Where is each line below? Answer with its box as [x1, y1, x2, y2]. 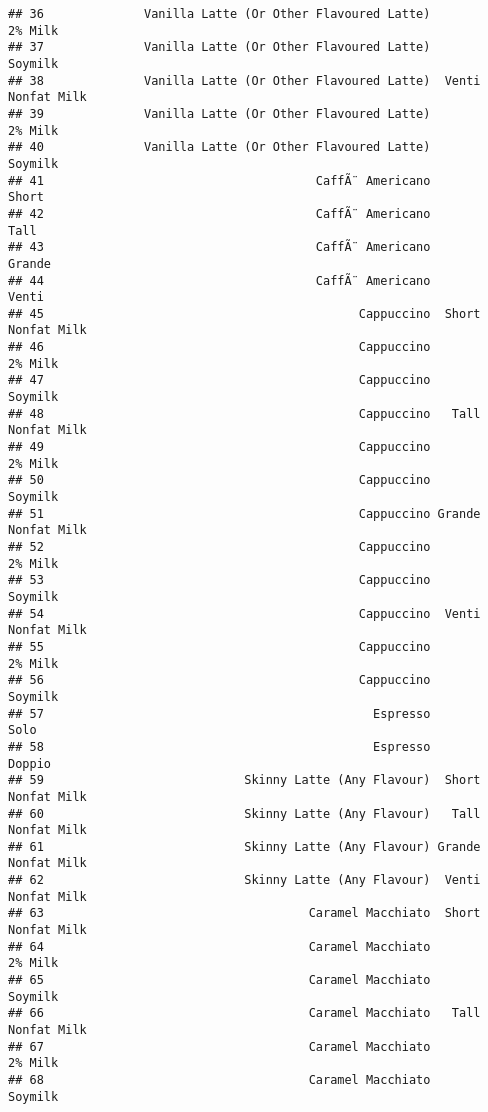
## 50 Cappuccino [8, 473, 431, 488]
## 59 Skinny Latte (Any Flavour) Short [8, 773, 481, 788]
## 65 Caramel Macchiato [8, 973, 431, 988]
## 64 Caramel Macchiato [8, 939, 431, 954]
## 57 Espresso [8, 706, 431, 721]
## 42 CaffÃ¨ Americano [8, 206, 431, 221]
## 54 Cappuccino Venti [8, 606, 481, 621]
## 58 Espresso [8, 739, 431, 754]
